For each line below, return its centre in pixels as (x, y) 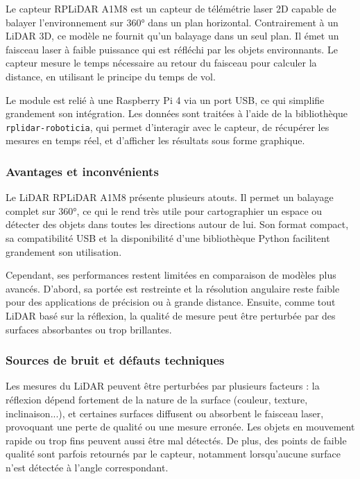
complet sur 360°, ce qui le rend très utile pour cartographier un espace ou (164, 210)
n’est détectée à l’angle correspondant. (87, 467)
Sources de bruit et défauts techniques (115, 360)
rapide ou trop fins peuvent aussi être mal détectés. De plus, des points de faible (176, 440)
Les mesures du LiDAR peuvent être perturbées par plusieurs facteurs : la (163, 386)
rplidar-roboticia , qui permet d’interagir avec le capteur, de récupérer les (168, 127)
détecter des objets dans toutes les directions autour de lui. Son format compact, (177, 224)
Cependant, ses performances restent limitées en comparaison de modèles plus (171, 275)
